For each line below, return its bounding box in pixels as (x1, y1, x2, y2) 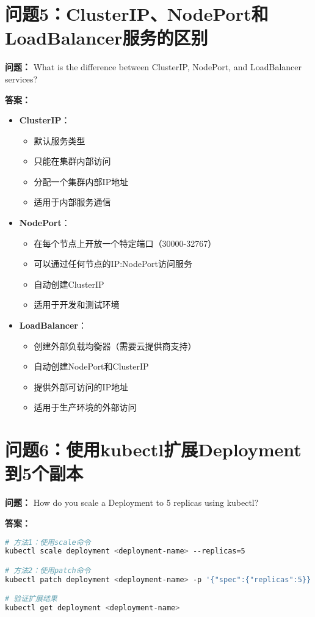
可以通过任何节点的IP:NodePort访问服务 (34, 257, 193, 270)
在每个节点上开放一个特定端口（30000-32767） (34, 236, 217, 249)
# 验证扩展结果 (5, 594, 57, 604)
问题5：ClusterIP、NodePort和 (5, 1, 269, 26)
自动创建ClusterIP (34, 277, 104, 290)
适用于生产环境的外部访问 (34, 401, 137, 414)
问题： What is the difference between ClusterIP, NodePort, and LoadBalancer (5, 60, 302, 73)
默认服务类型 (34, 134, 85, 147)
